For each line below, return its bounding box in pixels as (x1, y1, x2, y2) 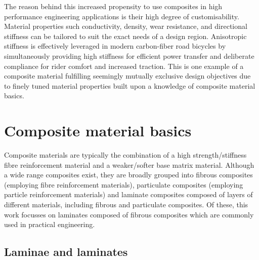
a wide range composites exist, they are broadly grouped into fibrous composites (4, 169, 253, 180)
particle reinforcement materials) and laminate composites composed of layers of (4, 189, 253, 200)
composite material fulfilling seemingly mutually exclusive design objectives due (4, 70, 251, 81)
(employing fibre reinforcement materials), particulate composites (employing (4, 179, 243, 190)
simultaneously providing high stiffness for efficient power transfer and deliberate (4, 50, 254, 61)
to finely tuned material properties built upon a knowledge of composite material (4, 80, 255, 91)
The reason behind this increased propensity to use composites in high (4, 1, 223, 11)
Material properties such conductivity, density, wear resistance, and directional (4, 21, 247, 31)
